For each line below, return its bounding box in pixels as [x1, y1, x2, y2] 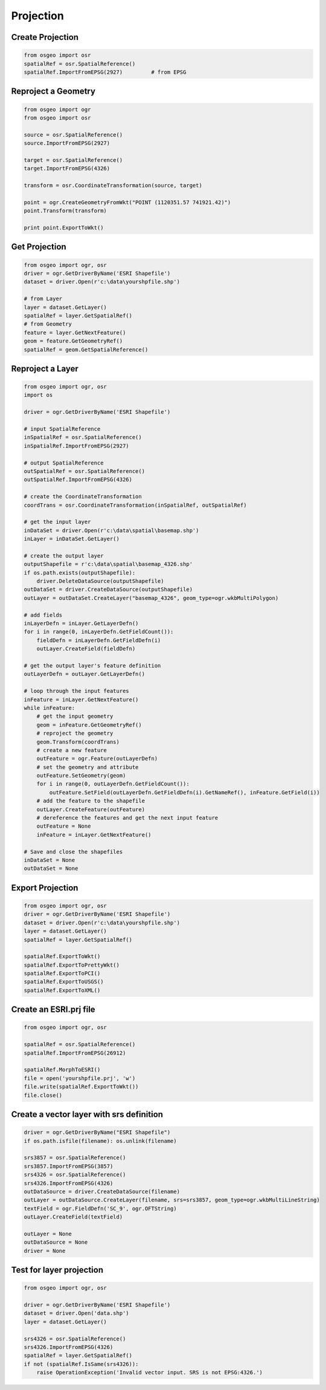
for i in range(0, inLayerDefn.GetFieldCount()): [24, 628, 174, 635]
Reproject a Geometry [11, 86, 96, 97]
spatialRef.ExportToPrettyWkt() [24, 961, 120, 968]
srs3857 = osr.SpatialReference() [24, 1154, 126, 1161]
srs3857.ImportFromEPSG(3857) [24, 1163, 113, 1170]
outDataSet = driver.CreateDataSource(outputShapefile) [24, 586, 193, 593]
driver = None [24, 1247, 66, 1254]
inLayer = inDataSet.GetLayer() [24, 535, 120, 542]
